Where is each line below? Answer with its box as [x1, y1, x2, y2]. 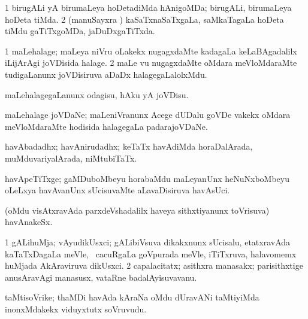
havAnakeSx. [5, 215, 53, 228]
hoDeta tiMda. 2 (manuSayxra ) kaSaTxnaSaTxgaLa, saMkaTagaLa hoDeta [5, 13, 284, 25]
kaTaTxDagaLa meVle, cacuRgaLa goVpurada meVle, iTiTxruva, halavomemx [5, 247, 297, 260]
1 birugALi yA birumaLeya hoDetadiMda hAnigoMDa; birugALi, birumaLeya [5, 1, 292, 13]
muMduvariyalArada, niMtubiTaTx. [5, 151, 137, 164]
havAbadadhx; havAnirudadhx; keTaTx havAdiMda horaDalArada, [5, 140, 253, 153]
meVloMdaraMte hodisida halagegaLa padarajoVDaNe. [5, 120, 208, 132]
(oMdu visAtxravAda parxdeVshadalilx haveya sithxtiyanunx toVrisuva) [5, 203, 270, 216]
